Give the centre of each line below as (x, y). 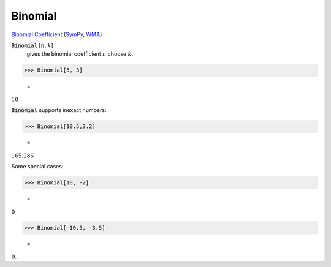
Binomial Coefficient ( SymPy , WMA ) (57, 34)
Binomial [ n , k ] (32, 45)
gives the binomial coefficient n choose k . (80, 54)
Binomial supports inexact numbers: (59, 110)
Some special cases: (37, 167)
